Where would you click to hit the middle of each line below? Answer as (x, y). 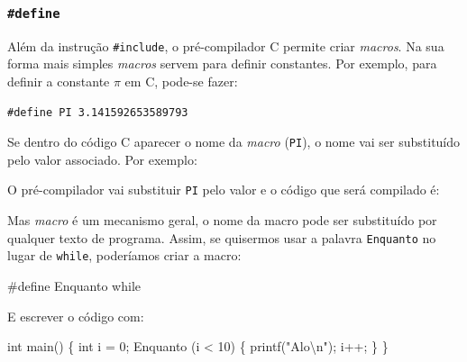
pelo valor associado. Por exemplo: (102, 159)
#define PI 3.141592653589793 (98, 112)
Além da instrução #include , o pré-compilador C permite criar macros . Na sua (226, 45)
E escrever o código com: (76, 316)
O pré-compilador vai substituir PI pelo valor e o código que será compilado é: (224, 190)
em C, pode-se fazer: (181, 81)
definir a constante (59, 81)
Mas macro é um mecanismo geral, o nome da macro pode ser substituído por (222, 220)
